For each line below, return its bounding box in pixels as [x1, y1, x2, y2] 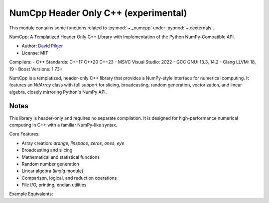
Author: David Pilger [21, 43, 63, 49]
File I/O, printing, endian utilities [21, 182, 87, 188]
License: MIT [21, 50, 48, 56]
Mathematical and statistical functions [21, 154, 100, 160]
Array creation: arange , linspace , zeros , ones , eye [21, 140, 125, 146]
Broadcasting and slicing [21, 147, 73, 153]
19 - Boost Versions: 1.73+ [9, 66, 63, 72]
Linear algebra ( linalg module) [21, 168, 84, 174]
